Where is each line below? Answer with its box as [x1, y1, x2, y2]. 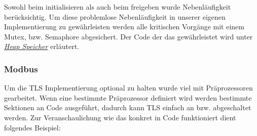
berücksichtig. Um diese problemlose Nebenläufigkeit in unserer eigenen [4, 11, 226, 22]
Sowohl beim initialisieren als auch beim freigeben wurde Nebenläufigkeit [4, 2, 231, 12]
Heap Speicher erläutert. [4, 41, 79, 52]
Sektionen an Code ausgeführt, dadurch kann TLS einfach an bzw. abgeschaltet [4, 102, 251, 113]
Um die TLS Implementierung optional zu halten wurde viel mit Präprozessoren [4, 82, 253, 93]
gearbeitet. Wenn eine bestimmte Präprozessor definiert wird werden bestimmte [4, 92, 252, 103]
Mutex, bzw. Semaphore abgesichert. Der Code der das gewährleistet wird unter [4, 31, 253, 41]
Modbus [4, 62, 38, 75]
